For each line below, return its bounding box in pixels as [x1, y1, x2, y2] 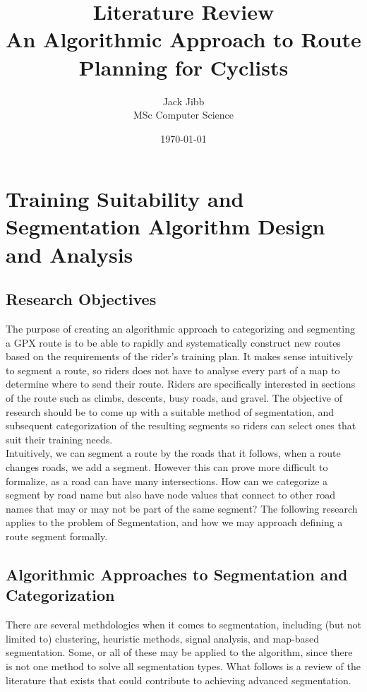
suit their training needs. [6, 431, 113, 446]
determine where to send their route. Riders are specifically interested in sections [6, 376, 356, 391]
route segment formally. [6, 528, 108, 543]
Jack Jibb [162, 93, 205, 108]
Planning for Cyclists [78, 52, 289, 81]
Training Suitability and [6, 184, 244, 213]
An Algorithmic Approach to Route [6, 25, 361, 54]
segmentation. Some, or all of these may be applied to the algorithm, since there [6, 645, 353, 660]
